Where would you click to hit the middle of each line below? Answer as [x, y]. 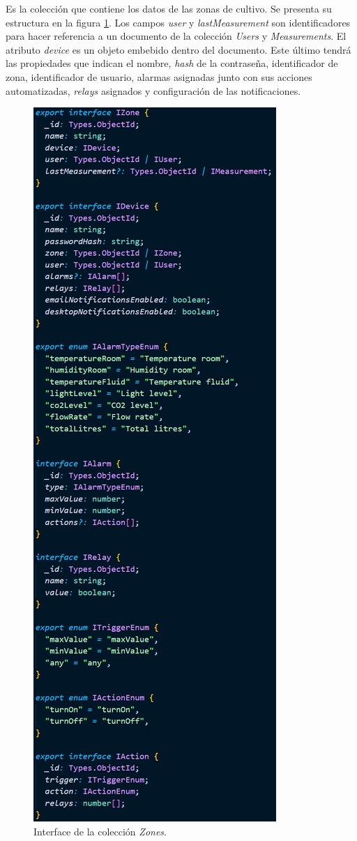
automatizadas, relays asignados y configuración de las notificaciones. [153, 90]
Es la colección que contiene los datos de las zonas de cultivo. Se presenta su [169, 8]
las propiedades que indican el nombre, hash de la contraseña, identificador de [172, 63]
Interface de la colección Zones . [100, 831]
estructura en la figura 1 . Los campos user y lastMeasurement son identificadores [178, 22]
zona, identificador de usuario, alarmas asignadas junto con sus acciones [159, 76]
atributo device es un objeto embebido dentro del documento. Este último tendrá [178, 49]
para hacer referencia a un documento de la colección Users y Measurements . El [176, 36]
